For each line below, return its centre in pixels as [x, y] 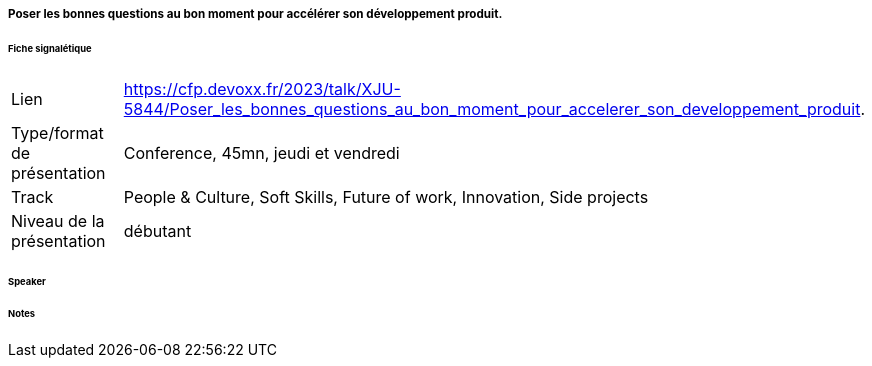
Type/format [57, 132]
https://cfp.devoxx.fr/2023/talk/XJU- [262, 88]
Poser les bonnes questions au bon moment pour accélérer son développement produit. [255, 14]
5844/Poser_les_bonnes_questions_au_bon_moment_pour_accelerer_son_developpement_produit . [494, 108]
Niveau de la [58, 220]
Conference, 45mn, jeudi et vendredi [261, 152]
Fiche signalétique [50, 48]
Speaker [27, 281]
